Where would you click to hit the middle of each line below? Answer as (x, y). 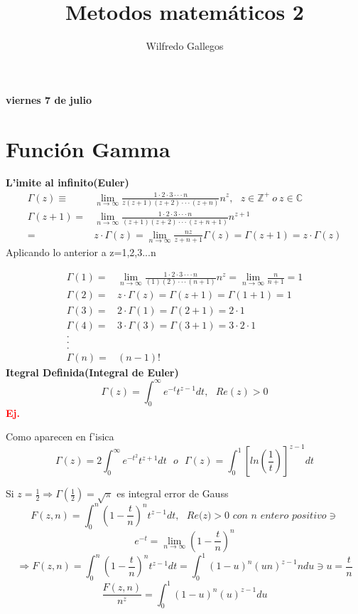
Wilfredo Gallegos (185, 46)
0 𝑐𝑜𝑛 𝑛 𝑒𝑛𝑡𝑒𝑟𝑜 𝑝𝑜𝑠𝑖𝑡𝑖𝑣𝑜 (276, 515)
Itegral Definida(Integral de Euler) (92, 372)
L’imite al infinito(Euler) (67, 182)
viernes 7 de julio (49, 99)
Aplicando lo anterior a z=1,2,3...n (81, 252)
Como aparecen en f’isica (60, 436)
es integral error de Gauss (173, 493)
